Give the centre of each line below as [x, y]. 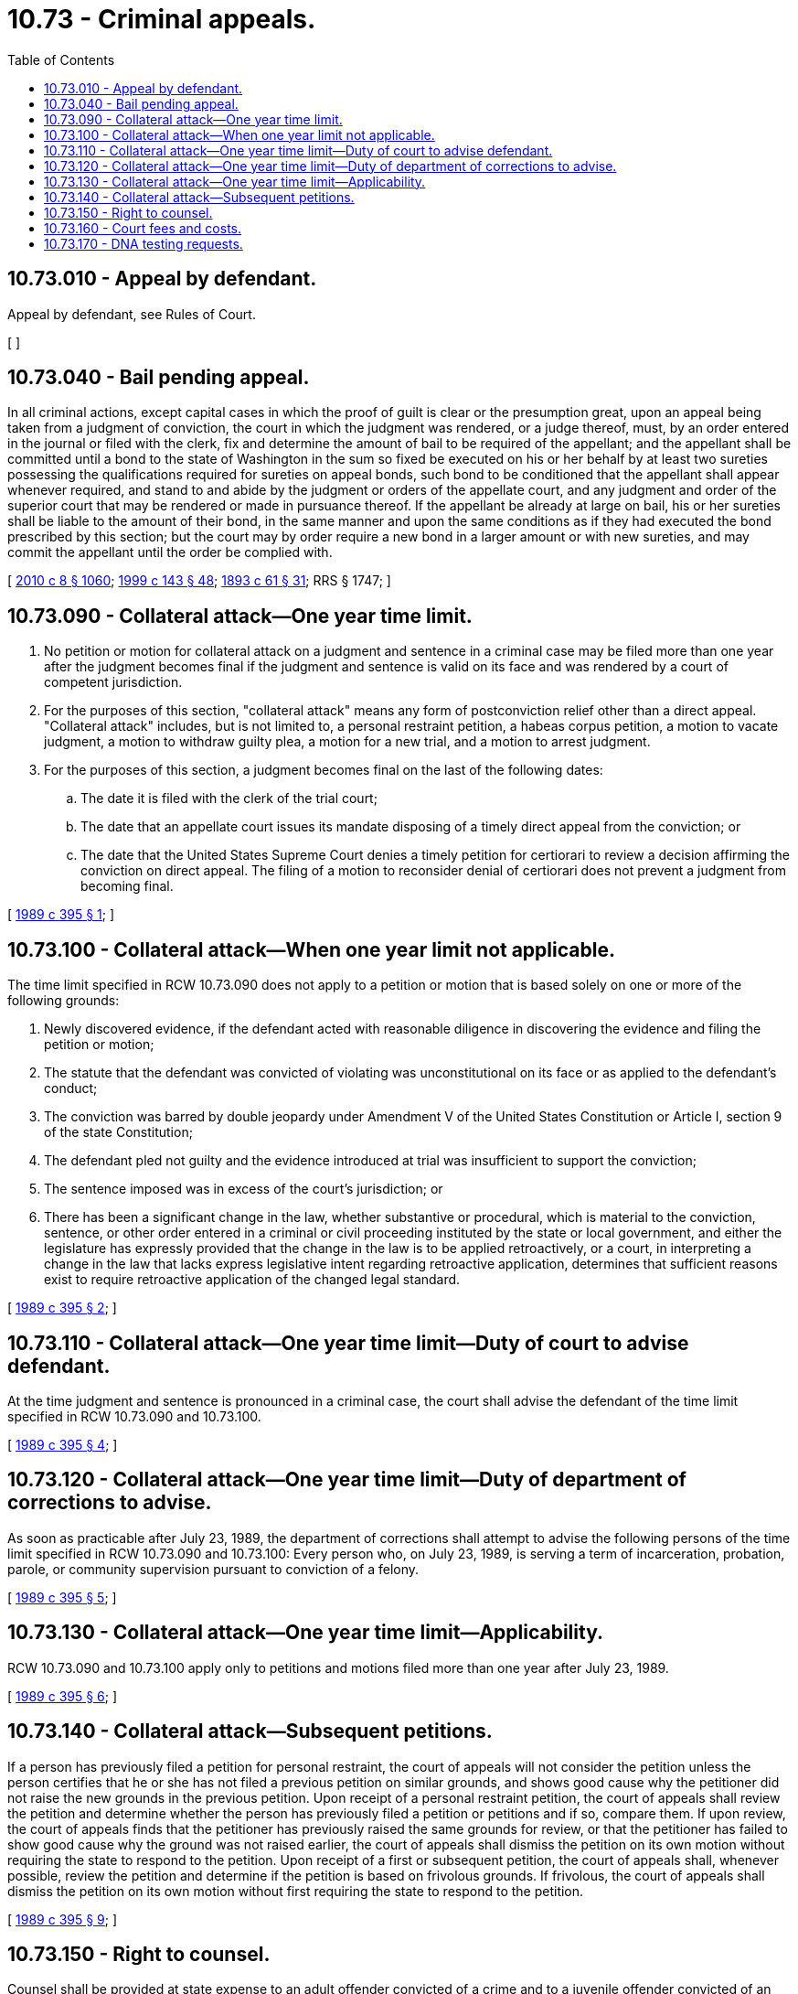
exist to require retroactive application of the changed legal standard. [252, 1280]
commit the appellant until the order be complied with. [170, 552]
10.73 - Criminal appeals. [162, 19]
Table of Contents [61, 59]
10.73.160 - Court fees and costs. [143, 228]
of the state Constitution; [118, 1132]
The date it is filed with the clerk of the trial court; [229, 799]
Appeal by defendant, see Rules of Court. [132, 314]
